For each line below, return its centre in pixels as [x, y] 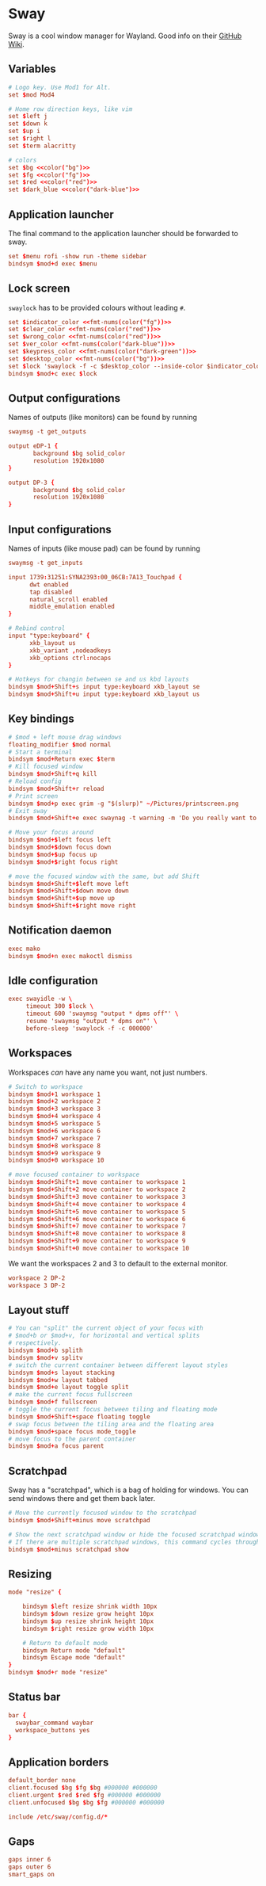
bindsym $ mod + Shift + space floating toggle [79, 1416]
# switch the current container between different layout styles [118, 1365]
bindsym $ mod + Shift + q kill [53, 774]
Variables [32, 69]
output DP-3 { [32, 483]
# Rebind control [37, 628]
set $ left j [28, 116]
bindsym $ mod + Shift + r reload [56, 788]
